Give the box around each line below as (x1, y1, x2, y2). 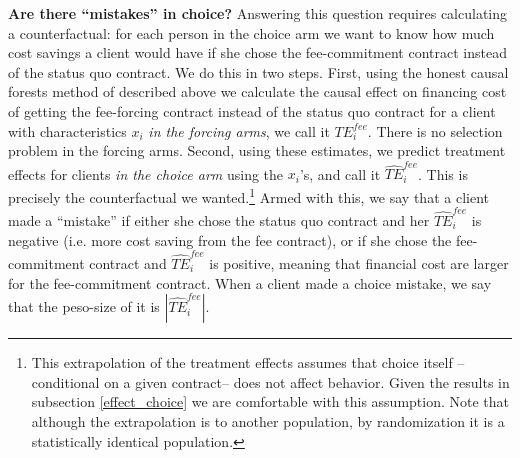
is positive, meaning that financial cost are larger (209, 252, 509, 273)
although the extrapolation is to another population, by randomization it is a (31, 410, 505, 431)
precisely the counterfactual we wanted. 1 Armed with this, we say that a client (8, 184, 489, 207)
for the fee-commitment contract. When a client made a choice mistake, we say (8, 272, 492, 293)
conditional (31, 371, 100, 392)
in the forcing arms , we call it (148, 120, 330, 141)
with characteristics (8, 120, 127, 141)
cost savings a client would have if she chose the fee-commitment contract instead (8, 42, 507, 63)
